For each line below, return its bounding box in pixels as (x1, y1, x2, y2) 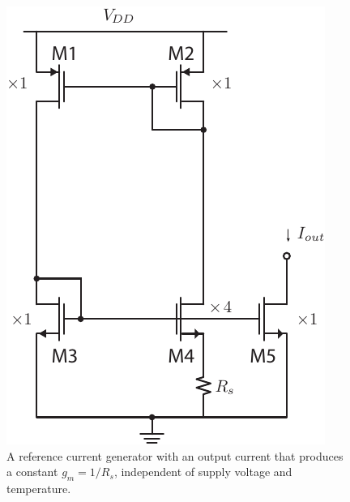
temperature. (6, 479, 71, 496)
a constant (6, 463, 58, 480)
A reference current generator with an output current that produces (6, 447, 344, 464)
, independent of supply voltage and (113, 463, 292, 480)
